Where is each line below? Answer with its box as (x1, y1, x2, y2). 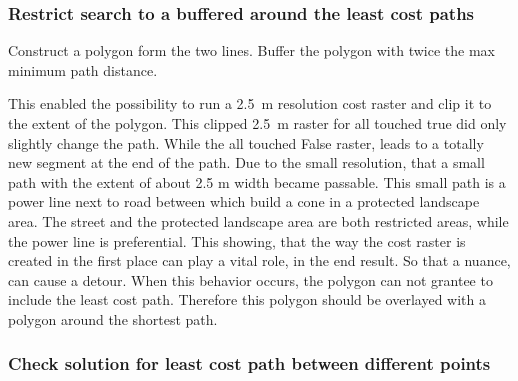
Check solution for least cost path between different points (8, 351, 491, 376)
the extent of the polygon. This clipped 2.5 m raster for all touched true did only (8, 113, 507, 133)
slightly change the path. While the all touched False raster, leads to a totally (8, 132, 484, 153)
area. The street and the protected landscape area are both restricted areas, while (8, 210, 509, 231)
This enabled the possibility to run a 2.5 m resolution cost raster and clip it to (8, 93, 492, 114)
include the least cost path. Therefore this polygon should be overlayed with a (8, 289, 486, 310)
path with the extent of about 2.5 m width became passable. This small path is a (8, 171, 506, 192)
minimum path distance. (8, 59, 158, 80)
